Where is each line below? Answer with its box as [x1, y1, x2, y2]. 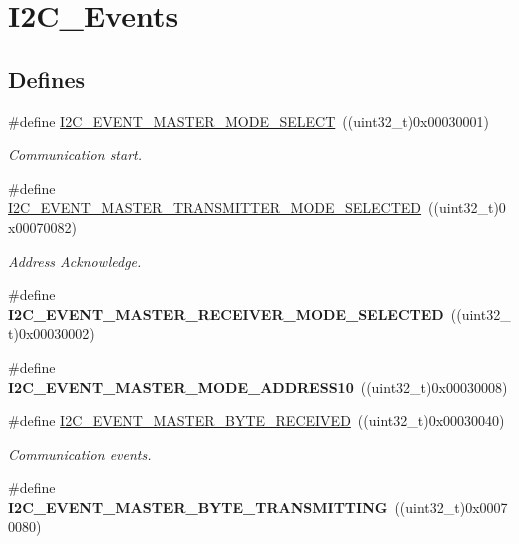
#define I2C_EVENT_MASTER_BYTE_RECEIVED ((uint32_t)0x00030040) [8, 410, 505, 431]
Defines [8, 63, 86, 94]
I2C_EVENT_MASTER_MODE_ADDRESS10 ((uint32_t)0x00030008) [8, 376, 508, 397]
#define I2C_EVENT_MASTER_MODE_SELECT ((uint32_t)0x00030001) [8, 110, 489, 131]
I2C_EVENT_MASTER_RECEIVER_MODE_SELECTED [8, 303, 444, 324]
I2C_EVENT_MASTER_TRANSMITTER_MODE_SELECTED [8, 197, 422, 218]
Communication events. [8, 443, 152, 464]
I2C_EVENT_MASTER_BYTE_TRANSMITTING [8, 496, 388, 517]
